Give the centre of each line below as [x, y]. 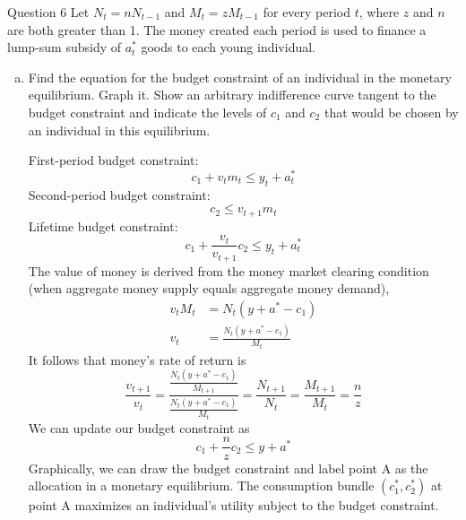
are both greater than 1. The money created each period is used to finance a [217, 29]
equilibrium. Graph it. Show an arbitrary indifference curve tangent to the [232, 95]
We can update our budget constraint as [139, 427]
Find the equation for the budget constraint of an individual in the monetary [240, 77]
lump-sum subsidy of [65, 47]
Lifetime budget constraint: [103, 225]
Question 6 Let [48, 12]
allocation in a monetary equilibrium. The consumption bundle [201, 485]
